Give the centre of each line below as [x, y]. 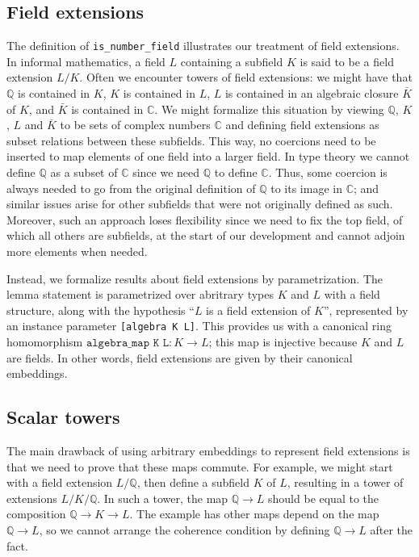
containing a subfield [232, 61]
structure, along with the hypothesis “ [101, 310]
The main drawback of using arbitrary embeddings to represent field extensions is [208, 450]
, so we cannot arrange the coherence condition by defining [184, 529]
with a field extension [60, 482]
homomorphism [45, 342]
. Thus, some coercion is [328, 172]
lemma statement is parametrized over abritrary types [140, 294]
